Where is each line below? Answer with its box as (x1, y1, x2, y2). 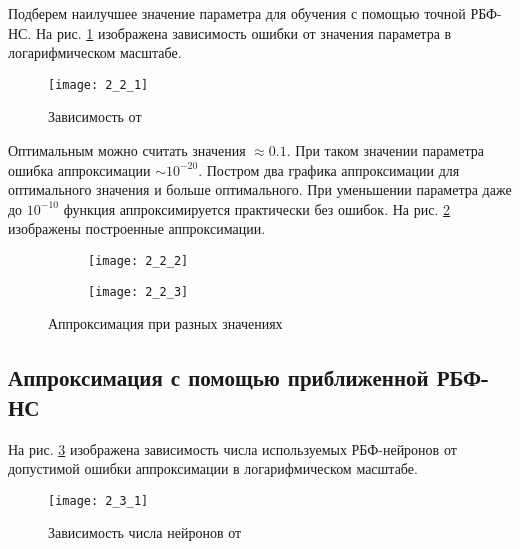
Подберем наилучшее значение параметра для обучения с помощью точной (8, 3, 466, 23)
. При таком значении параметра (286, 140, 484, 161)
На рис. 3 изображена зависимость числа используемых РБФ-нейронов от (8, 438, 457, 459)
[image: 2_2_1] (48, 77, 149, 92)
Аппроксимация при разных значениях (48, 313, 283, 334)
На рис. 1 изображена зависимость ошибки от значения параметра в (36, 22, 452, 43)
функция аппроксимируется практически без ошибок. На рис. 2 (63, 198, 450, 219)
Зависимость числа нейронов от (48, 522, 242, 543)
